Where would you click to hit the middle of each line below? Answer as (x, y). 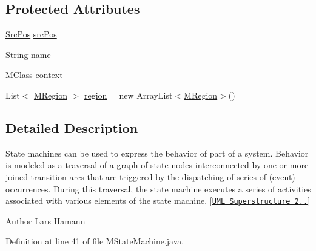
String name (28, 54)
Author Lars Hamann (45, 220)
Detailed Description (72, 127)
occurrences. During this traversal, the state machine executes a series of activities (158, 188)
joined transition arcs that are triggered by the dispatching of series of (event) (150, 176)
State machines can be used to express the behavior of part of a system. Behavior (157, 153)
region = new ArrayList (128, 95)
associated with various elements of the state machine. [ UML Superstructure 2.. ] (158, 200)
